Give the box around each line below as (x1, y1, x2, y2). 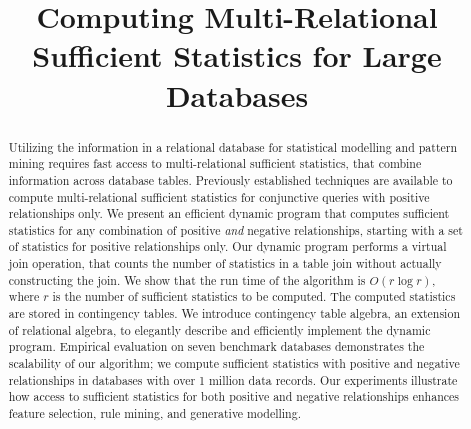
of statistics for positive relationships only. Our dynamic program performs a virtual (8, 238, 447, 255)
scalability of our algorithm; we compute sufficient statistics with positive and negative (8, 355, 460, 372)
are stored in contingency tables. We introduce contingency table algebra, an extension (8, 305, 460, 322)
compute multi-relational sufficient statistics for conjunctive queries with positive (8, 188, 430, 205)
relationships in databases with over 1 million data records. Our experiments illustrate (8, 371, 458, 388)
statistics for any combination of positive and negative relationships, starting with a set (8, 221, 463, 238)
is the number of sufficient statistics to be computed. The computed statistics (52, 288, 456, 305)
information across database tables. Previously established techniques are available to (8, 171, 453, 188)
